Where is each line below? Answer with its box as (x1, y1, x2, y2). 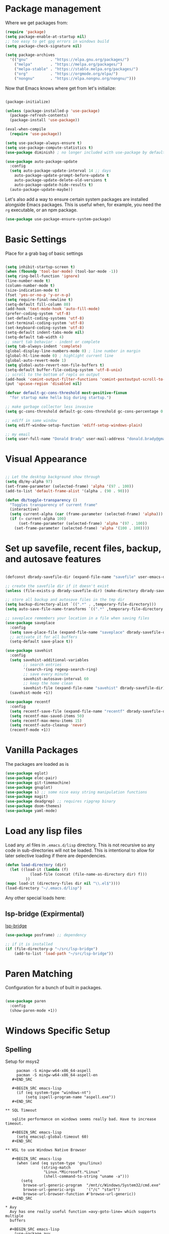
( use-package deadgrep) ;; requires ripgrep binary (5, 799, 116, 804)
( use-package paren (5, 999, 46, 1004)
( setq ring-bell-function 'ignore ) (5, 274, 80, 279)
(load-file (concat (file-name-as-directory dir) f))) (30, 872, 147, 877)
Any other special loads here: (5, 895, 66, 901)
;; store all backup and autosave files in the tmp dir (5, 597, 125, 602)
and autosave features (5, 553, 102, 564)
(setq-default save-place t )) (10, 639, 73, 644)
